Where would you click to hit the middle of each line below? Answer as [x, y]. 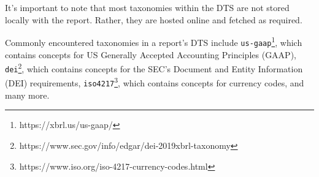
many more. [27, 95]
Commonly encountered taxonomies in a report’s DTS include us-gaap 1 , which [154, 41]
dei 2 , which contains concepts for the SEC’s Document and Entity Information [154, 68]
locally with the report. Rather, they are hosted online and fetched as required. [154, 19]
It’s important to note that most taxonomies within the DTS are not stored [147, 7]
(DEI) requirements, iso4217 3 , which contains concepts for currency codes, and [155, 82]
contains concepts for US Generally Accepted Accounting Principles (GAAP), [151, 54]
